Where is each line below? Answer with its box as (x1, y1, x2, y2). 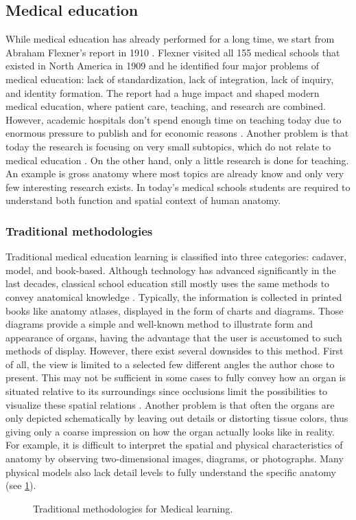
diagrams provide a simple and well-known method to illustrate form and (5, 317, 313, 331)
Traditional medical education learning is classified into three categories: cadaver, (5, 249, 347, 264)
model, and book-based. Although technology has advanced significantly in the (5, 262, 336, 277)
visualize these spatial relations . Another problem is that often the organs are (5, 397, 335, 411)
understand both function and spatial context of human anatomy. (5, 193, 281, 207)
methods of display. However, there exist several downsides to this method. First (5, 343, 344, 358)
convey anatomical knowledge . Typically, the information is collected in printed (5, 289, 342, 304)
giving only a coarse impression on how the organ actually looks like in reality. (5, 424, 335, 438)
